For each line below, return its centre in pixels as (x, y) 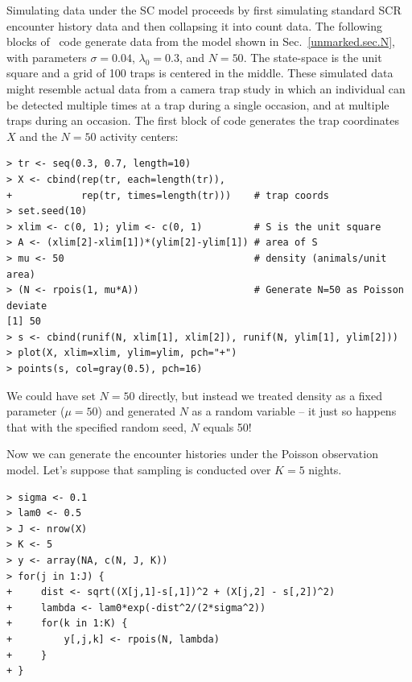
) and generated (137, 411)
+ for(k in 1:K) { (67, 624)
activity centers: (139, 136)
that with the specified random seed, (97, 426)
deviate (27, 306)
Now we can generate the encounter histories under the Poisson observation (192, 454)
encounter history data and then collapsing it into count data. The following (194, 25)
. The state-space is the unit (313, 57)
